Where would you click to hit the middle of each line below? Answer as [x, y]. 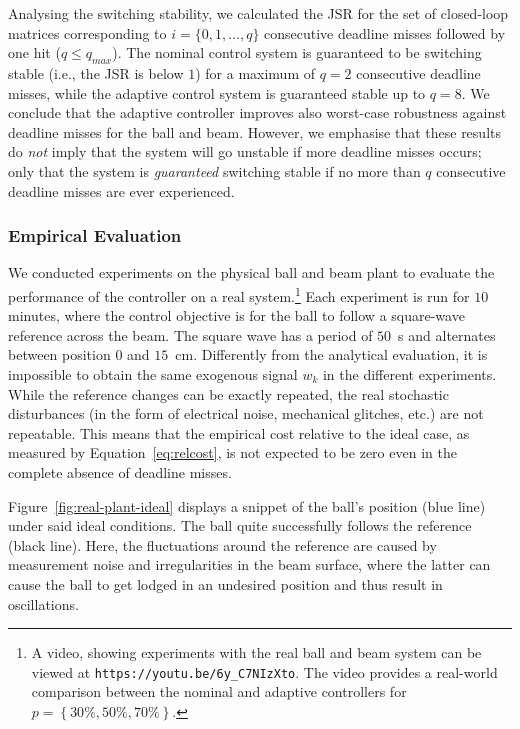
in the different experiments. [409, 373]
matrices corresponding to [87, 32]
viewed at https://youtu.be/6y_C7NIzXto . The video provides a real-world [264, 671]
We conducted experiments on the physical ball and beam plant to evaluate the [251, 272]
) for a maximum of [255, 72]
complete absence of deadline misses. [120, 471]
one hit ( [34, 52]
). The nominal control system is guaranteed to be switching [297, 52]
